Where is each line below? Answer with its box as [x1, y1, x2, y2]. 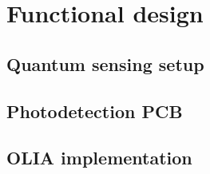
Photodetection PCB [6, 98, 183, 123]
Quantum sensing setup [6, 51, 204, 76]
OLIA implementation [6, 145, 192, 170]
